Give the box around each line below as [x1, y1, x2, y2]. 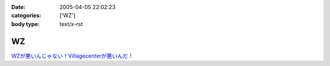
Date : [11, 4, 26, 10]
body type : [11, 20, 40, 27]
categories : [11, 12, 42, 19]
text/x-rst [59, 20, 83, 27]
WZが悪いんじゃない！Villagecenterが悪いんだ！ [11, 52, 134, 59]
